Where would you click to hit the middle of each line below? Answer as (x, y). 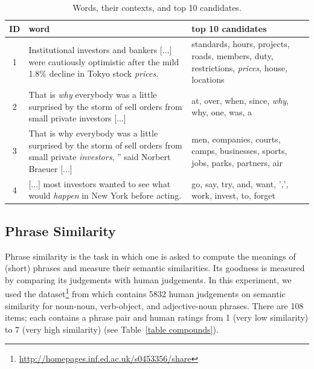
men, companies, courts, (236, 139)
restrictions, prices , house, (239, 67)
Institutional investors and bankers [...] (100, 50)
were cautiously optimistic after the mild (104, 61)
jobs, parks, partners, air (237, 163)
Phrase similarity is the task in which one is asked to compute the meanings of (150, 256)
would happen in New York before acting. (105, 195)
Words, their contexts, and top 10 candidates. (157, 7)
